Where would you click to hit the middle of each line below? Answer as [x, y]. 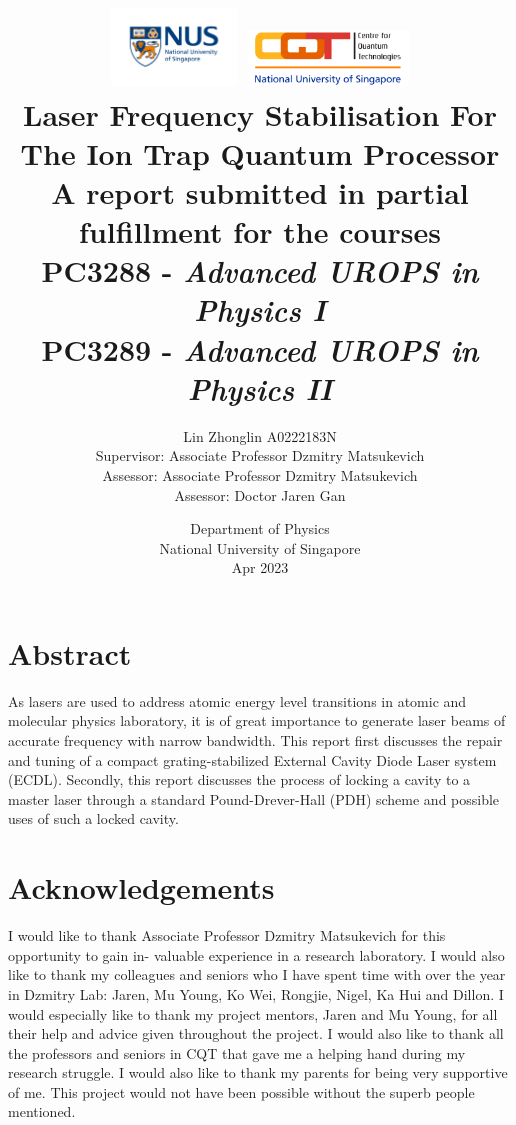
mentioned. [42, 1111]
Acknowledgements [141, 887]
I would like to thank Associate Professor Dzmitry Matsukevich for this [227, 935]
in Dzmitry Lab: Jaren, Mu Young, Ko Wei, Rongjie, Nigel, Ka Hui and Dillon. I [256, 993]
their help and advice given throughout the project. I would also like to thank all [256, 1033]
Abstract [70, 652]
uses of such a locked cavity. [93, 818]
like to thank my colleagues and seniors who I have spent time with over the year [257, 974]
